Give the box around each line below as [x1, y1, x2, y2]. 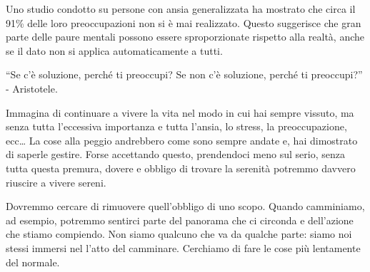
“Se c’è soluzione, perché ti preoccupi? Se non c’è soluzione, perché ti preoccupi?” [6, 67, 363, 82]
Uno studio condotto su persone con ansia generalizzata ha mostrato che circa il [6, 1, 356, 16]
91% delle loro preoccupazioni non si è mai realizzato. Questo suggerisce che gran [6, 15, 361, 30]
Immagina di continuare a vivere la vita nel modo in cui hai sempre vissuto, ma [6, 105, 354, 120]
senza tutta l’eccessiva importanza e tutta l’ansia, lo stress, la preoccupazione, [6, 119, 347, 134]
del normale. [6, 254, 60, 269]
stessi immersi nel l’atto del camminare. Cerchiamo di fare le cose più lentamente [6, 240, 361, 255]
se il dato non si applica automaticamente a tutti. [6, 43, 223, 58]
